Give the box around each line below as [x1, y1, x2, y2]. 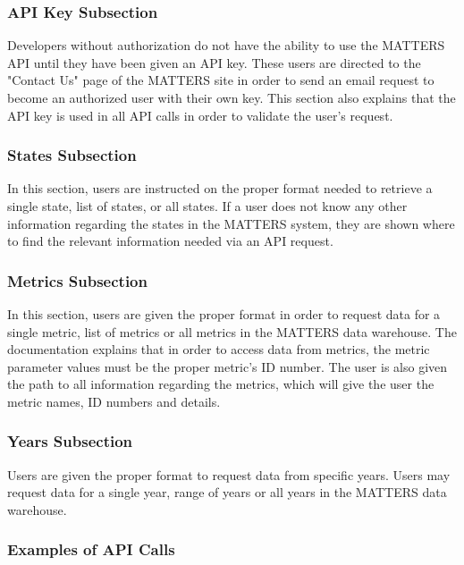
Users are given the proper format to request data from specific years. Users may [7, 465, 451, 484]
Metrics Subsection [7, 269, 148, 291]
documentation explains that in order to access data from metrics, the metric [7, 340, 430, 358]
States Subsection [7, 144, 137, 166]
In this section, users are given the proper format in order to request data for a [7, 305, 441, 323]
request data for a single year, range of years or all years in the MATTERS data [7, 483, 447, 502]
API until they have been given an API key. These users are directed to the [7, 53, 421, 72]
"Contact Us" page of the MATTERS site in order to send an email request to [7, 71, 434, 89]
